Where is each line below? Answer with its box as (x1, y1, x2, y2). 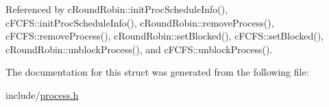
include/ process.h (5, 87, 79, 102)
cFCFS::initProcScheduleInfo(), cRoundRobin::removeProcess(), (5, 15, 274, 29)
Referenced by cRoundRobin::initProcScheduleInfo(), (5, 2, 228, 16)
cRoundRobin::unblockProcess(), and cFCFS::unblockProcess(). (5, 42, 273, 56)
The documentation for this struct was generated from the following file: (5, 65, 309, 79)
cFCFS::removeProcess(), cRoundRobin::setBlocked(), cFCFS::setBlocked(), (5, 29, 324, 43)
